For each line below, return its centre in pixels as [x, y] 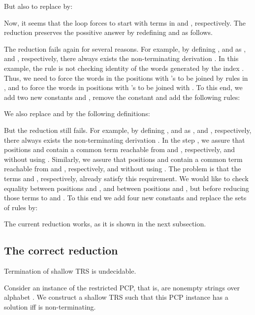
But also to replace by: [38, 6]
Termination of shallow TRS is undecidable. [70, 271]
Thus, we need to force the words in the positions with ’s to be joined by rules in [126, 78]
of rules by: [21, 207]
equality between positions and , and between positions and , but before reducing [127, 188]
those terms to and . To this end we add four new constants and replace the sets [125, 198]
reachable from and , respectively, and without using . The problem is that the [123, 169]
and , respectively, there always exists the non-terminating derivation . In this [121, 58]
